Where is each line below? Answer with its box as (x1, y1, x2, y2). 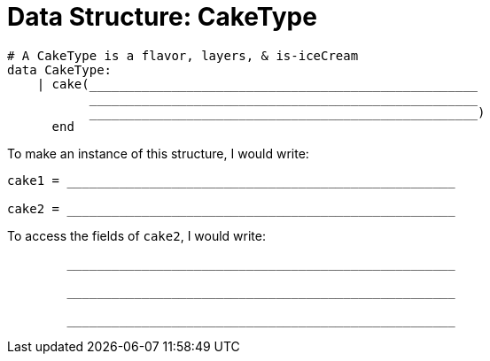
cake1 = (7, 173, 60, 188)
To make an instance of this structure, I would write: (7, 145, 309, 161)
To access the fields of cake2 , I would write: (7, 227, 267, 243)
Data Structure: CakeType (7, 2, 317, 32)
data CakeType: (7, 62, 113, 77)
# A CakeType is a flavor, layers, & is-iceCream (7, 48, 359, 63)
